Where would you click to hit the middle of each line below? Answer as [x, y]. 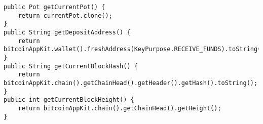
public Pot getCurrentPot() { [54, 7]
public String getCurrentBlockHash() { [71, 66]
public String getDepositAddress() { [67, 32]
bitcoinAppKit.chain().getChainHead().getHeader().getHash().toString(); [131, 83]
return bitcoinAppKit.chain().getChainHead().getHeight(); [120, 108]
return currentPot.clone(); [65, 15]
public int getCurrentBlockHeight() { [69, 100]
